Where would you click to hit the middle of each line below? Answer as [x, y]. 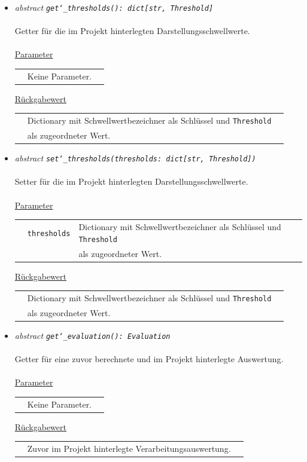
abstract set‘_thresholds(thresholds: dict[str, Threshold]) [135, 158]
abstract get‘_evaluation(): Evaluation [92, 335]
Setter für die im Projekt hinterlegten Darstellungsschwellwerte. [131, 181]
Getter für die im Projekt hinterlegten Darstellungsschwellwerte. [132, 31]
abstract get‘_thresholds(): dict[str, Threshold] [114, 7]
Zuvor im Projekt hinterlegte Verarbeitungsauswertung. [129, 449]
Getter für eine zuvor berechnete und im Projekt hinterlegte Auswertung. [149, 359]
